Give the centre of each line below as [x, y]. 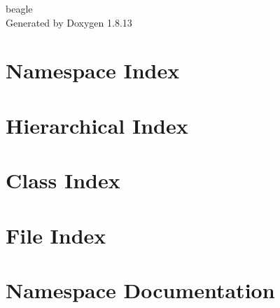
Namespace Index [93, 70]
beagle [19, 8]
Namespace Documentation [140, 289]
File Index [56, 235]
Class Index [63, 180]
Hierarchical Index [97, 125]
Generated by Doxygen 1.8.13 [69, 22]
